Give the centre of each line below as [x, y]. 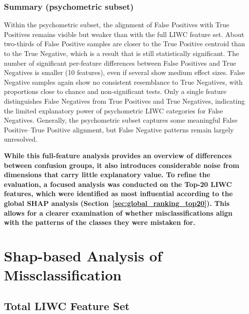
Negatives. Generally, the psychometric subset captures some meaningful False [121, 120]
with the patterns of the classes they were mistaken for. [100, 222]
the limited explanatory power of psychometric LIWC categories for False [114, 110]
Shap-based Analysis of [83, 255]
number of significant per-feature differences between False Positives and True [120, 63]
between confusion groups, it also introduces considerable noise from [122, 165]
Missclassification [63, 275]
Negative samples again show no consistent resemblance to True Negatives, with [123, 82]
